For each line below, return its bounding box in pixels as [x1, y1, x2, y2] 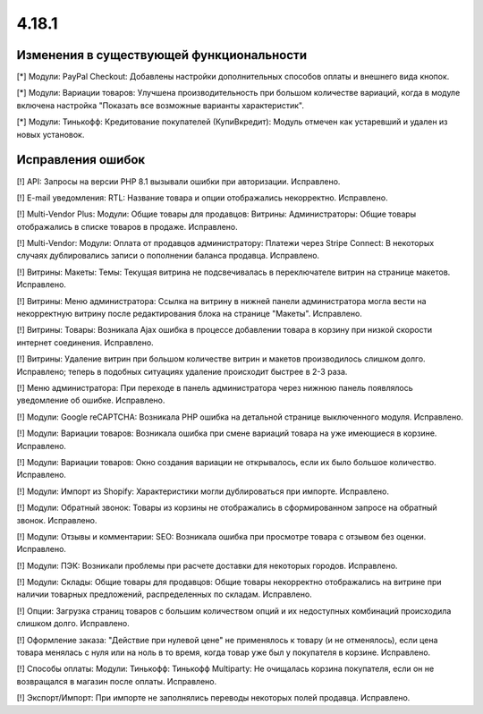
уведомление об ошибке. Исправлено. [16, 395, 165, 406]
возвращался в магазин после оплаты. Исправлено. [16, 676, 217, 686]
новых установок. [16, 129, 85, 140]
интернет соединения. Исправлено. [16, 336, 154, 348]
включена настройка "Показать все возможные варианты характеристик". [16, 99, 304, 111]
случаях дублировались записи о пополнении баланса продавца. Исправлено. [16, 251, 320, 261]
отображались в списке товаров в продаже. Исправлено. [16, 221, 239, 232]
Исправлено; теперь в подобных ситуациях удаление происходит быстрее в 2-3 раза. [16, 366, 348, 377]
